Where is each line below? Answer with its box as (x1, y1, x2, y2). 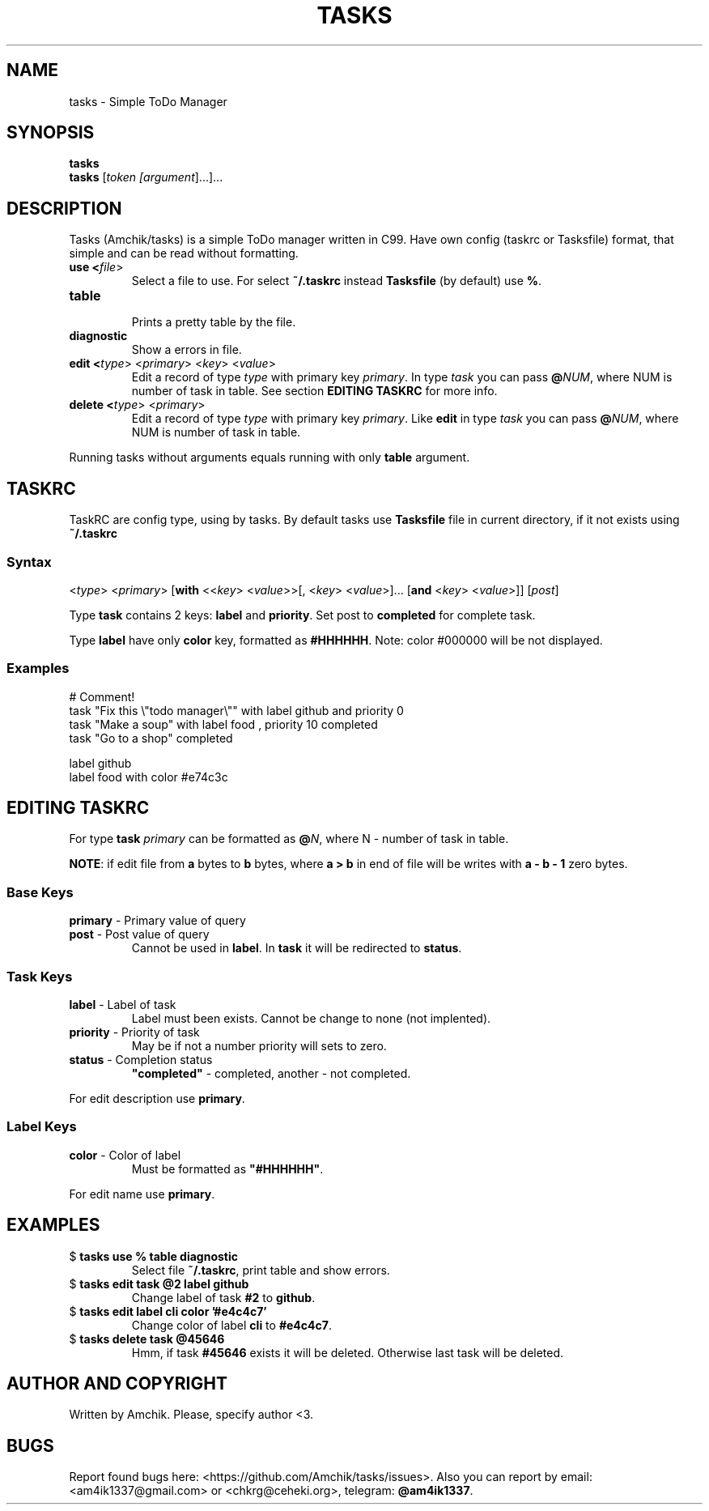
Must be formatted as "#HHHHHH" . (131, 1161, 324, 1176)
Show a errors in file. (131, 343, 242, 357)
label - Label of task (69, 997, 176, 1011)
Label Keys (6, 1118, 77, 1135)
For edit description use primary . (69, 1091, 245, 1105)
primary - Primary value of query (69, 913, 246, 928)
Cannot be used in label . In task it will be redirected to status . (131, 941, 462, 956)
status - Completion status (69, 1052, 213, 1066)
